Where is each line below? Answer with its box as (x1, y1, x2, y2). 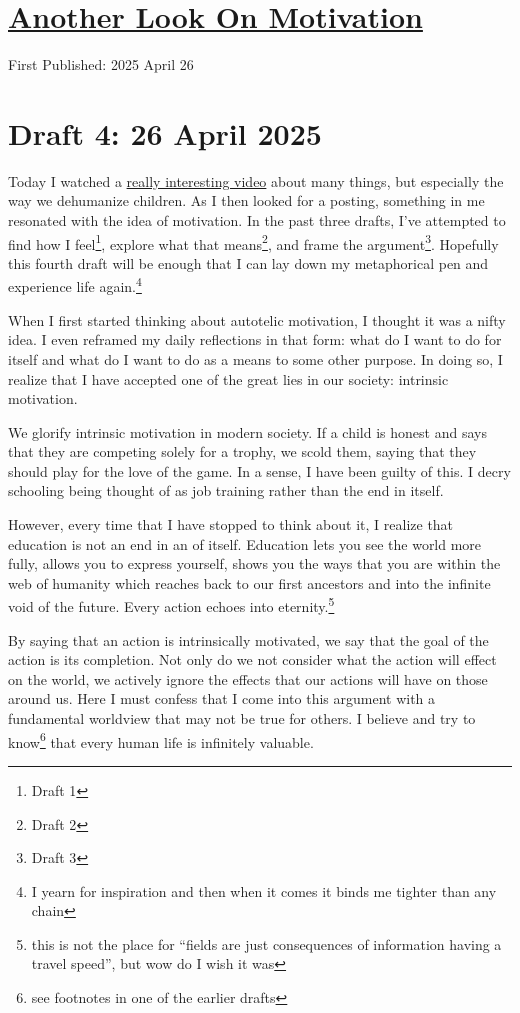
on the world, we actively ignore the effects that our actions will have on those (8, 668, 488, 689)
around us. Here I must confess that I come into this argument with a (8, 688, 436, 709)
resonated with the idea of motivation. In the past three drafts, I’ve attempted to (8, 210, 506, 231)
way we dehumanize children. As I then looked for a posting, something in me (8, 190, 485, 211)
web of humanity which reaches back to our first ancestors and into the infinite (8, 572, 491, 593)
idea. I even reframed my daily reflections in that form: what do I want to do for (8, 329, 502, 350)
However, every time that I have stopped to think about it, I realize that (8, 514, 454, 535)
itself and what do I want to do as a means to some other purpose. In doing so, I (8, 348, 503, 369)
